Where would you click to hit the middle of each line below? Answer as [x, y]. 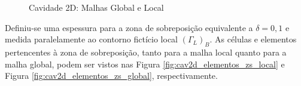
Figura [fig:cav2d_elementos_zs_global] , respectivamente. [111, 76]
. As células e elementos [253, 39]
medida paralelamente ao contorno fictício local [92, 39]
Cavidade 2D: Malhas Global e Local [96, 7]
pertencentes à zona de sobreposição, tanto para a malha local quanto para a [146, 52]
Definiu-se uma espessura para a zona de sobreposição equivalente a [129, 27]
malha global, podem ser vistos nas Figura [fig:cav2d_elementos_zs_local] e [145, 64]
